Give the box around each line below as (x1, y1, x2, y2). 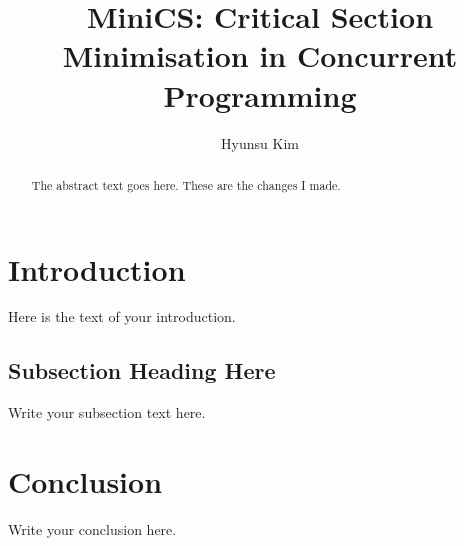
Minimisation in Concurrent (62, 35, 458, 76)
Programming (163, 74, 357, 115)
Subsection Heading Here (8, 355, 276, 386)
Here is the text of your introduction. (8, 306, 236, 327)
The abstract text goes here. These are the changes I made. (31, 176, 341, 193)
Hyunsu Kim (221, 132, 299, 153)
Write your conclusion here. (8, 519, 177, 539)
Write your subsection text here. (8, 402, 206, 423)
